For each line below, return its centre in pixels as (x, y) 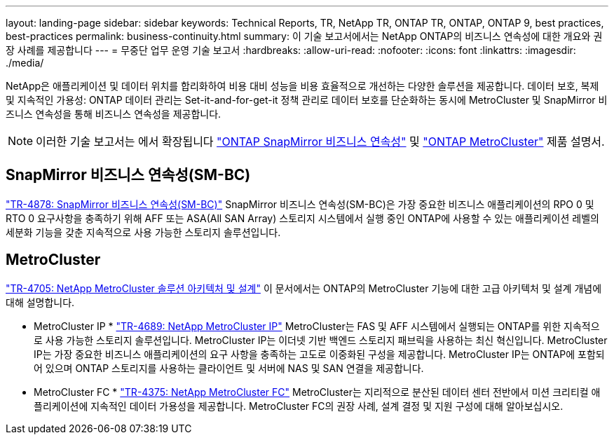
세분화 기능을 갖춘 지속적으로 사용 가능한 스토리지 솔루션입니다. (143, 232)
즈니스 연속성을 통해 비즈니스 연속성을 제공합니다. (114, 114)
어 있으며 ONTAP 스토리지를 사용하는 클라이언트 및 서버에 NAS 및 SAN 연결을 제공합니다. (229, 368)
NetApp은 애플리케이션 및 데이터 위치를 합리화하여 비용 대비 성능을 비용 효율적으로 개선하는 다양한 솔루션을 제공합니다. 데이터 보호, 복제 (302, 86)
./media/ (25, 63)
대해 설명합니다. (40, 302)
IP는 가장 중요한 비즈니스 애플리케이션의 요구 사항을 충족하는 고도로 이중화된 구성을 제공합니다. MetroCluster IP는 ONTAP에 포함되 (319, 354)
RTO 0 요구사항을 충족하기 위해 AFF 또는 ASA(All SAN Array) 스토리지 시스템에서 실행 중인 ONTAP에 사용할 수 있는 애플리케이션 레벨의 (302, 218)
